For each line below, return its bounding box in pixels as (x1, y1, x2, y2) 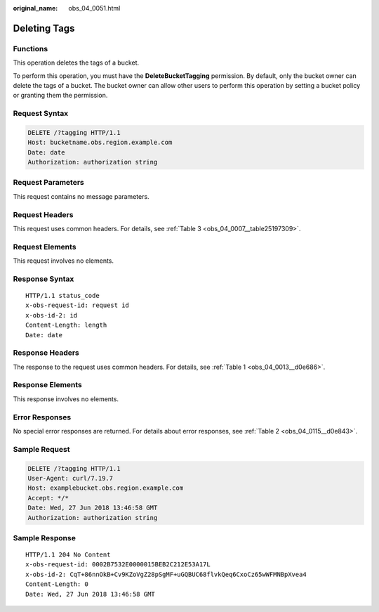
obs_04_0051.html (68, 4, 121, 12)
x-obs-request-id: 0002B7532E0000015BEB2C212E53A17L (25, 561, 211, 568)
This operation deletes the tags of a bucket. (13, 58, 140, 67)
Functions (13, 44, 48, 53)
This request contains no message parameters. (13, 192, 150, 200)
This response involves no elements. (13, 394, 119, 403)
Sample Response (13, 533, 77, 542)
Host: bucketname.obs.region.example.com (27, 138, 173, 147)
